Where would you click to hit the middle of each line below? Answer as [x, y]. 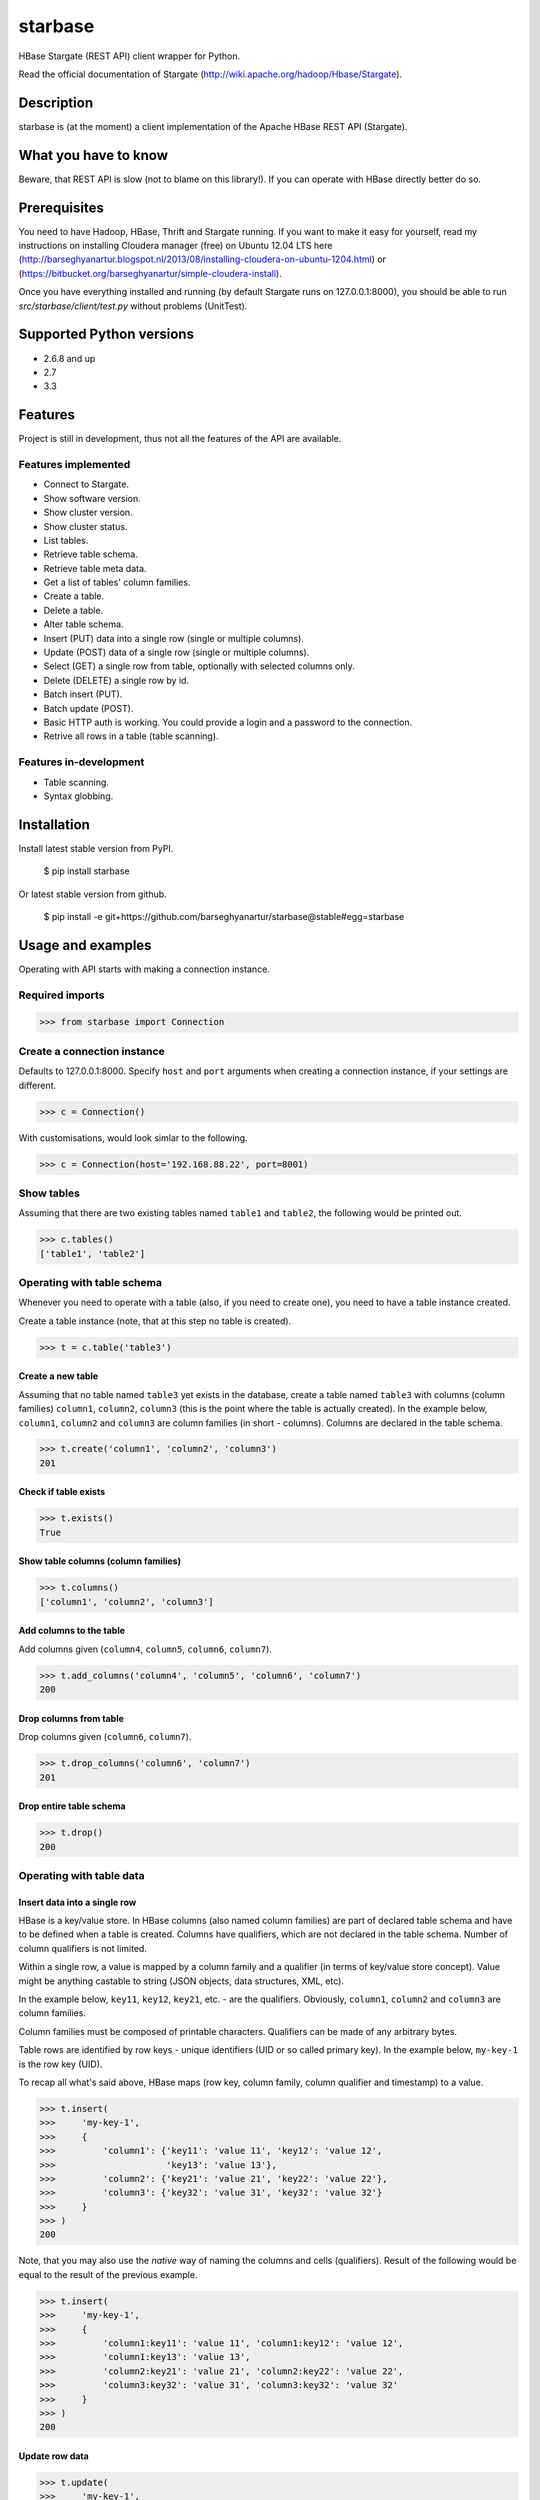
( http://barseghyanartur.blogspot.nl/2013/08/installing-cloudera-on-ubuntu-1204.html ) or [202, 259]
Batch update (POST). [88, 708]
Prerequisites [61, 207]
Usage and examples [85, 945]
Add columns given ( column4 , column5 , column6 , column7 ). [145, 1649]
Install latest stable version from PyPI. [96, 848]
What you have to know [93, 155]
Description [56, 102]
